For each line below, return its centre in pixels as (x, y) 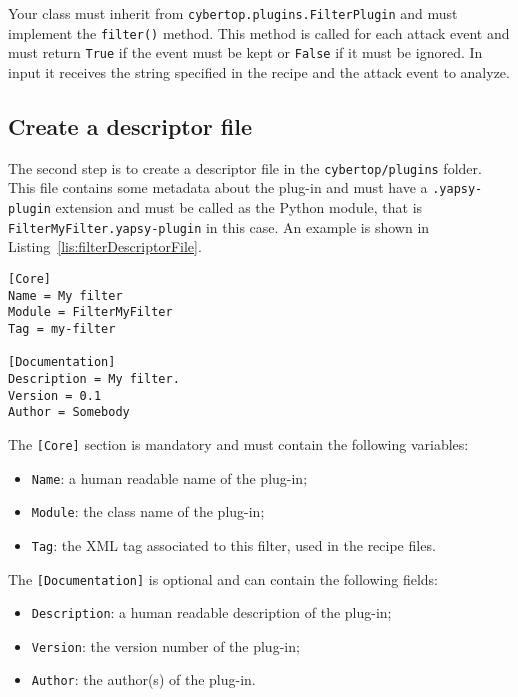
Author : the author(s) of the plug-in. (143, 679)
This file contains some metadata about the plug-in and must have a (218, 187)
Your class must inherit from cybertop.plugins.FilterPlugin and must (233, 13)
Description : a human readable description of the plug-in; (211, 612)
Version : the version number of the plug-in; (165, 645)
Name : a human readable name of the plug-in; (169, 477)
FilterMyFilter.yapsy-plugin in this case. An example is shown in (219, 226)
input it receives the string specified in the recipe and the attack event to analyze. (259, 71)
